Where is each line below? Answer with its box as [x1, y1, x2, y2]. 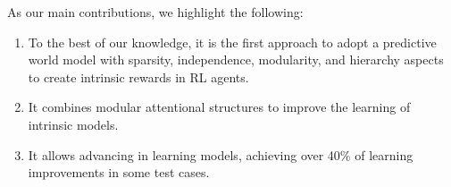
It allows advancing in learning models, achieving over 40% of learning [28, 145, 413, 164]
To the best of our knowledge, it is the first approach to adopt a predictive [28, 32, 437, 51]
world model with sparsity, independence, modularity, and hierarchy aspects [28, 50, 444, 69]
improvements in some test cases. [28, 163, 210, 182]
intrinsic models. [28, 115, 119, 133]
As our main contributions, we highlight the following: [7, 3, 304, 21]
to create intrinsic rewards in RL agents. [28, 67, 249, 86]
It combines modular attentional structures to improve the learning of [28, 98, 411, 116]
